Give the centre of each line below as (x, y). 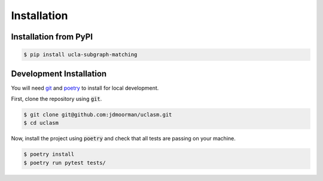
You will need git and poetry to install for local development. (85, 88)
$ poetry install (49, 154)
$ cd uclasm (41, 123)
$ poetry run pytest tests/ (65, 162)
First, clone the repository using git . (57, 99)
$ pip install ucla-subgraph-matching (80, 55)
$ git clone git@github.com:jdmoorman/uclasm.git (98, 115)
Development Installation (59, 74)
